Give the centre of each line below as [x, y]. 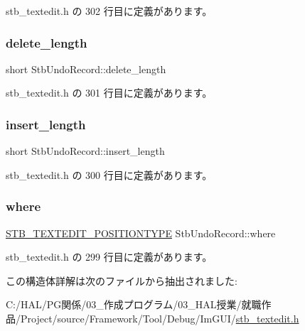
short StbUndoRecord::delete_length [86, 69]
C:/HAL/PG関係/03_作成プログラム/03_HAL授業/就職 [134, 304]
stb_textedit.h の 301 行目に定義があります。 [109, 93]
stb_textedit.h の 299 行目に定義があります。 [109, 257]
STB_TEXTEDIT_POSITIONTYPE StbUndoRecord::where [141, 233]
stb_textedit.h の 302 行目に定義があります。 [109, 11]
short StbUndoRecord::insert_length [85, 151]
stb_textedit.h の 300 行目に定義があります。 [109, 174]
